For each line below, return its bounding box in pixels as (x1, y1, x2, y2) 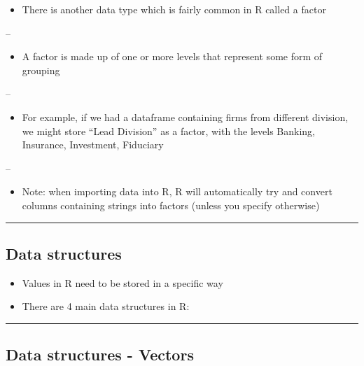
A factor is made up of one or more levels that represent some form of (22, 49, 323, 64)
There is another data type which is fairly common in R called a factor (22, 2, 326, 16)
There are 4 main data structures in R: (22, 299, 190, 314)
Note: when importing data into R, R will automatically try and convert (22, 184, 332, 199)
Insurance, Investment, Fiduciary (22, 137, 164, 152)
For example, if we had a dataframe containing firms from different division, (22, 109, 349, 124)
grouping (22, 62, 60, 77)
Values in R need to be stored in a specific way (22, 275, 223, 290)
